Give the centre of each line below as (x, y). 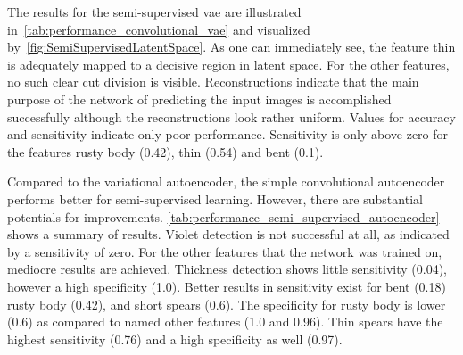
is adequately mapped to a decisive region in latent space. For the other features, (228, 64)
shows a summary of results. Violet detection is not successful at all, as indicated (228, 234)
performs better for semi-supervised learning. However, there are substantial (215, 198)
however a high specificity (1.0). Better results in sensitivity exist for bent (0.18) (227, 286)
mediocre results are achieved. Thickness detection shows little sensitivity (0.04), (227, 269)
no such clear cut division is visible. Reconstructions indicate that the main (213, 82)
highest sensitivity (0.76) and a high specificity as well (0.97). (175, 338)
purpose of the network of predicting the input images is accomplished (199, 99)
